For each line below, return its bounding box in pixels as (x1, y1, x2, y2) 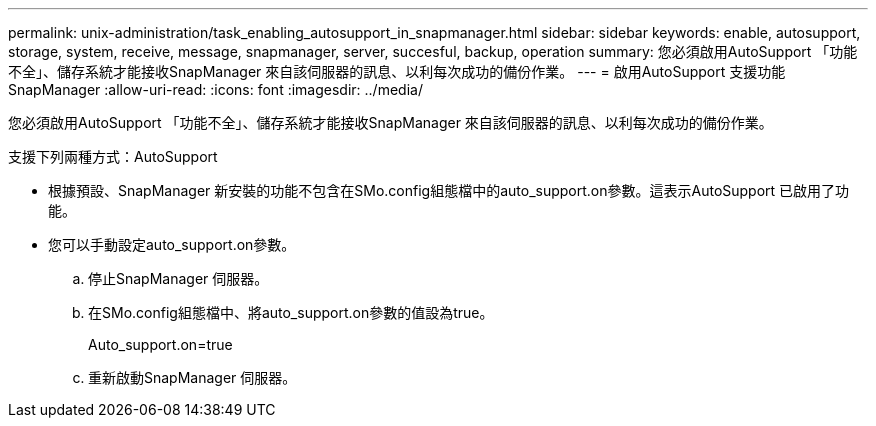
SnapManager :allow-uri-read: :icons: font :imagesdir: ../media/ (8, 81, 423, 98)
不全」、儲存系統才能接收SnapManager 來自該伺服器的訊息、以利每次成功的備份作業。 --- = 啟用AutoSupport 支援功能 (8, 63, 786, 80)
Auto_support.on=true (88, 336, 233, 353)
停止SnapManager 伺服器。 (88, 270, 269, 287)
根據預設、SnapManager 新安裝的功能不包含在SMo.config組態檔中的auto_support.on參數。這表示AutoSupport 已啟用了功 (48, 182, 850, 199)
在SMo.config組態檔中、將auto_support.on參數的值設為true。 (88, 304, 494, 321)
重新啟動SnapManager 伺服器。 (88, 369, 297, 386)
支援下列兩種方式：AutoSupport (8, 148, 218, 165)
